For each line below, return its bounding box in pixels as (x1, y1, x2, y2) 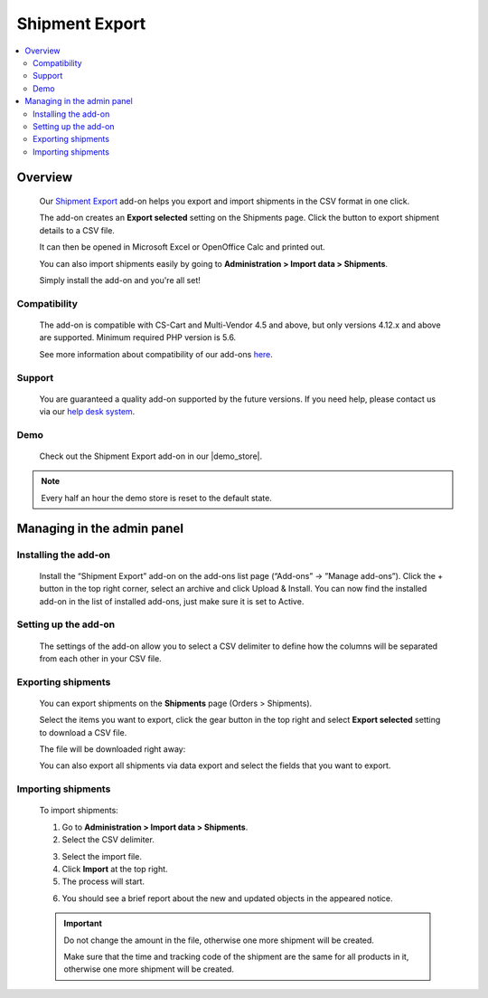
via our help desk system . (39, 406, 136, 417)
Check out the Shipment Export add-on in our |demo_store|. (39, 451, 262, 461)
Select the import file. (61, 851, 142, 861)
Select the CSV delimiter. (61, 834, 155, 845)
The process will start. (61, 876, 145, 887)
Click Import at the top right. (61, 863, 168, 874)
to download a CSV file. (39, 727, 127, 737)
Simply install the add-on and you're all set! (39, 275, 201, 286)
